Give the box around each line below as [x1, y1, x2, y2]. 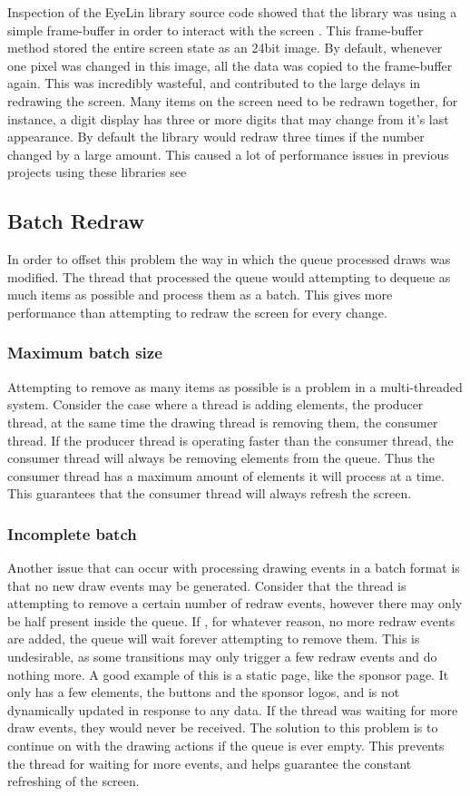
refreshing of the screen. [7, 771, 140, 791]
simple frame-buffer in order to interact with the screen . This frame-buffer [7, 20, 424, 39]
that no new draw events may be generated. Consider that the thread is [7, 575, 406, 595]
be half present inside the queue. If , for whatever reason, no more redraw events [7, 611, 455, 630]
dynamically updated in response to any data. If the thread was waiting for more [7, 700, 458, 719]
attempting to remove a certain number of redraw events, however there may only [7, 594, 463, 613]
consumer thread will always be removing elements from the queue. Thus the [7, 448, 435, 467]
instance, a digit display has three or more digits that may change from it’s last [7, 109, 449, 128]
